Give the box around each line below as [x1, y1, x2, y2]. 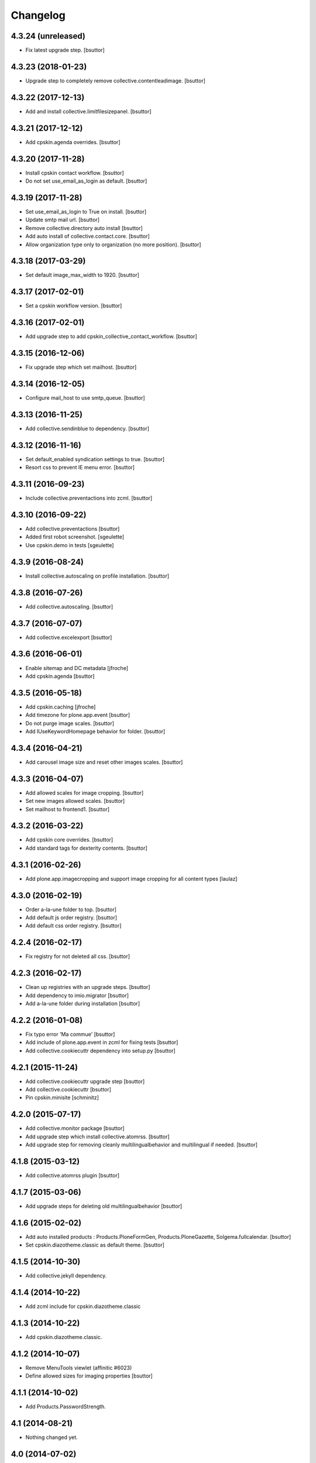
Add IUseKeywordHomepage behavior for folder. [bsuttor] [25, 727, 166, 734]
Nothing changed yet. [25, 1434, 78, 1441]
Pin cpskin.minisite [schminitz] [25, 1094, 99, 1101]
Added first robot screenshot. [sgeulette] [25, 533, 124, 541]
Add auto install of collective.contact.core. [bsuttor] [25, 233, 150, 240]
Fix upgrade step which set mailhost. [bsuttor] [25, 363, 137, 371]
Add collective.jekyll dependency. [25, 1272, 107, 1279]
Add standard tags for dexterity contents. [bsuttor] [25, 844, 147, 851]
